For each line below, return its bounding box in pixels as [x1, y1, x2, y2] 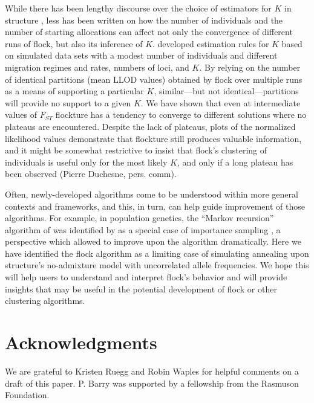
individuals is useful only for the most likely [5, 155, 168, 168]
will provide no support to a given [5, 96, 131, 109]
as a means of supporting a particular [5, 85, 144, 97]
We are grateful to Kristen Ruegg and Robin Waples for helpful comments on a [5, 364, 299, 377]
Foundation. [5, 388, 50, 401]
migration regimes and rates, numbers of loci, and [5, 60, 189, 73]
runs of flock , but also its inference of [5, 37, 143, 50]
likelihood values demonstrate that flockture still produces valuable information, [5, 132, 302, 144]
